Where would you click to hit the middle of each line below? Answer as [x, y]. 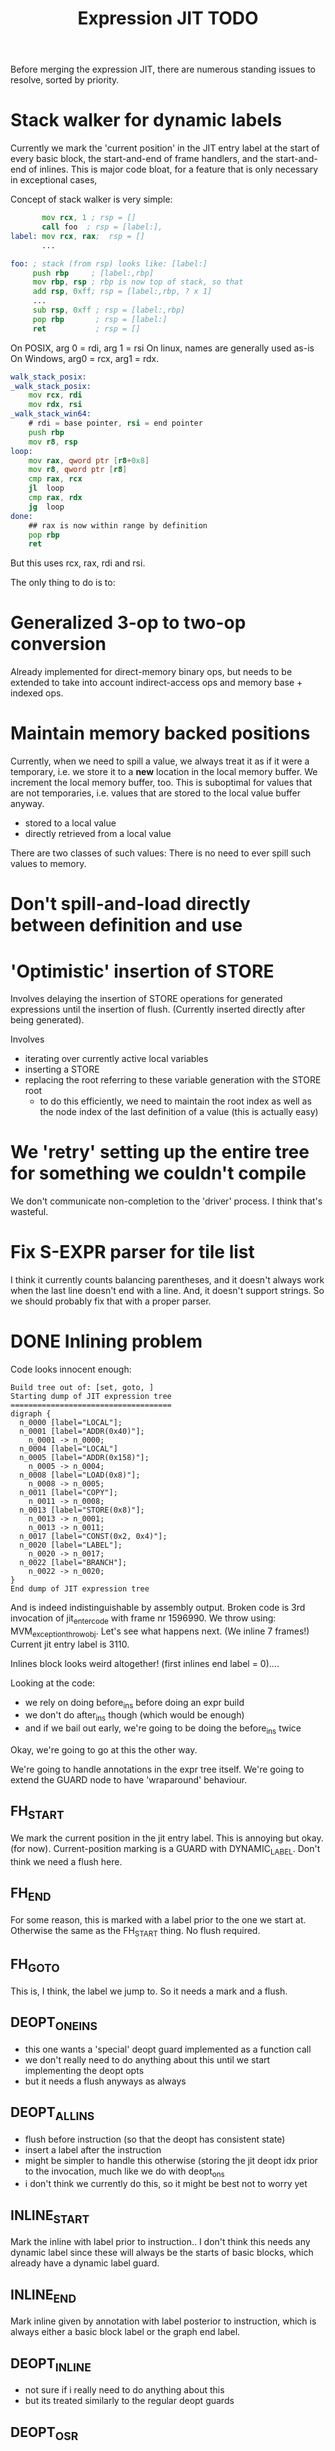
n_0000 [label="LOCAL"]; [71, 1423]
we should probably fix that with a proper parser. [111, 1301]
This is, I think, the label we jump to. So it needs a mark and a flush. [149, 1991]
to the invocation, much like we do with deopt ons [124, 2172]
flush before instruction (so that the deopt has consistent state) [155, 2139]
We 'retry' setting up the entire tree [160, 1152]
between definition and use [126, 925]
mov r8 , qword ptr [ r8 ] [78, 470]
